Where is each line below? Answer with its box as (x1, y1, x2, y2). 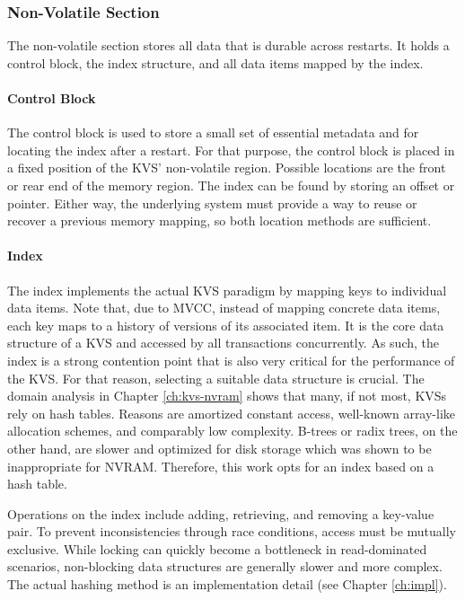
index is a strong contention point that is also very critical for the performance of (7, 350, 455, 369)
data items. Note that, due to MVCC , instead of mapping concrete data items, (7, 298, 441, 317)
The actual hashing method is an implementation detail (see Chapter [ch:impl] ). (7, 575, 447, 594)
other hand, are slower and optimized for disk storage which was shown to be (7, 438, 432, 457)
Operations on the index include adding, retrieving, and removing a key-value (7, 504, 434, 523)
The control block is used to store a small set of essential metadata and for (7, 123, 419, 142)
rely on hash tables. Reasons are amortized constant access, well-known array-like (7, 403, 456, 422)
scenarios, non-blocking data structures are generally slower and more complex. (7, 557, 443, 576)
